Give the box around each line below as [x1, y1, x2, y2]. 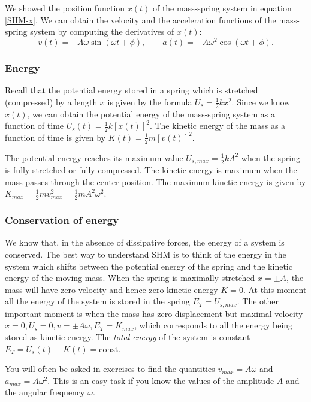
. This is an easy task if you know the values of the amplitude [47, 374, 274, 386]
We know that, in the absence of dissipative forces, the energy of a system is [5, 236, 285, 249]
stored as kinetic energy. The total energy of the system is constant [5, 331, 250, 343]
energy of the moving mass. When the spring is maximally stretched [5, 271, 255, 284]
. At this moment [243, 283, 307, 295]
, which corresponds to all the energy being [134, 319, 293, 331]
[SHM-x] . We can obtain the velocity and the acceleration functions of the [5, 13, 276, 26]
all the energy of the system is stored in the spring [5, 295, 190, 307]
